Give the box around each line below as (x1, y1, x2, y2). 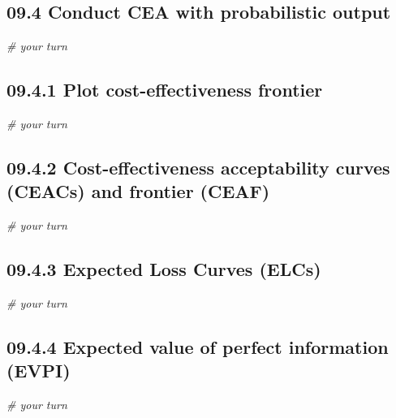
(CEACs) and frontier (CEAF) (6, 179, 270, 204)
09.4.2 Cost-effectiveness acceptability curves (6, 154, 390, 179)
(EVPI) (6, 358, 71, 383)
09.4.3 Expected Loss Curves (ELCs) (6, 256, 321, 282)
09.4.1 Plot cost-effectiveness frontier (6, 77, 323, 102)
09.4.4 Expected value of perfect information (6, 334, 389, 359)
